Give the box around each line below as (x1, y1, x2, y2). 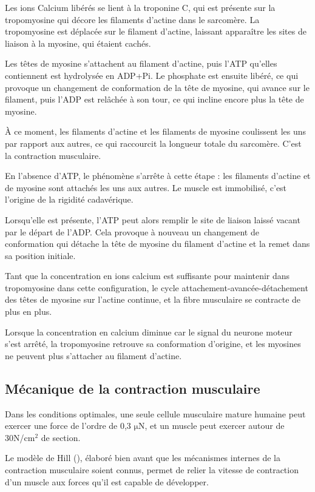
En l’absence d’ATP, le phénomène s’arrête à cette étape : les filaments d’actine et (5, 169, 311, 182)
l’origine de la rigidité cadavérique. (5, 193, 134, 206)
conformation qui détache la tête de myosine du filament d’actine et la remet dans (5, 237, 310, 250)
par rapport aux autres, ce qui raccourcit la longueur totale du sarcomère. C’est (5, 136, 302, 149)
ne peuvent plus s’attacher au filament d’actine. (5, 349, 182, 362)
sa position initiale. (5, 249, 76, 261)
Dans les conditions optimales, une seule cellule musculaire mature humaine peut (5, 407, 306, 420)
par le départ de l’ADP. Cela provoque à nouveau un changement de (5, 225, 259, 238)
